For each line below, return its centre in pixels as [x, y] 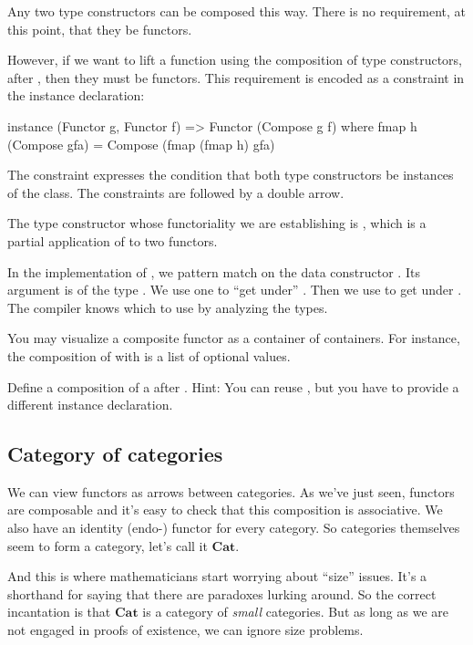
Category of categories [115, 454]
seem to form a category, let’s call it [108, 545]
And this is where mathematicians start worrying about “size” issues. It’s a [217, 576]
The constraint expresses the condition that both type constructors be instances [231, 175]
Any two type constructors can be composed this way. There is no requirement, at [236, 11]
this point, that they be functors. [100, 29]
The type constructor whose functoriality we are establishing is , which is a [217, 223]
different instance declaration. [90, 405]
